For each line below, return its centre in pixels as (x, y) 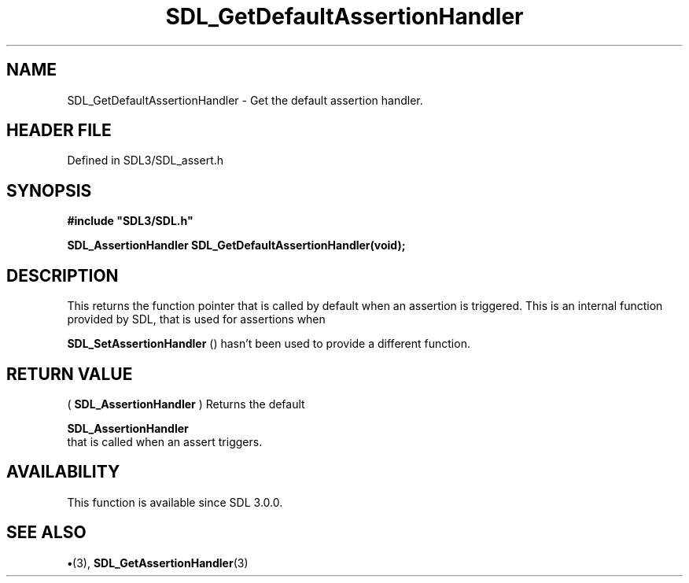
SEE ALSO (46, 533)
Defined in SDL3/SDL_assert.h (146, 161)
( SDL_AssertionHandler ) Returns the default (186, 404)
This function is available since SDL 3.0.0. (175, 502)
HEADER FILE (59, 131)
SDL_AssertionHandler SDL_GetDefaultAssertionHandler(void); (236, 245)
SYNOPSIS (49, 190)
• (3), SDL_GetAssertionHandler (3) (158, 563)
